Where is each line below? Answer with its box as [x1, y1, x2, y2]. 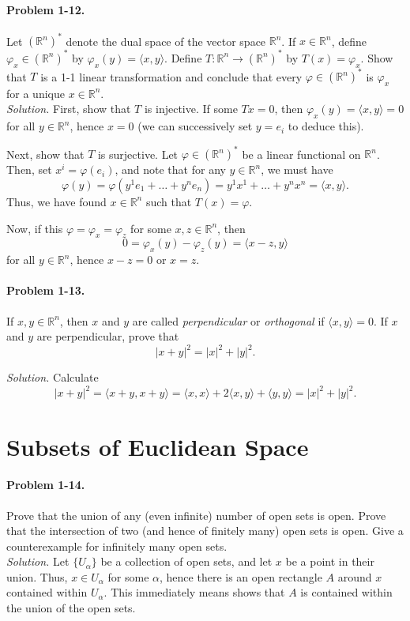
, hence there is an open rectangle [160, 568, 322, 585]
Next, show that [6, 145, 85, 162]
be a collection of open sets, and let [100, 553, 273, 570]
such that [145, 193, 192, 209]
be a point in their [285, 553, 374, 570]
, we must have [261, 161, 333, 178]
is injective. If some [144, 100, 238, 117]
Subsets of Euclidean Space [6, 430, 309, 462]
